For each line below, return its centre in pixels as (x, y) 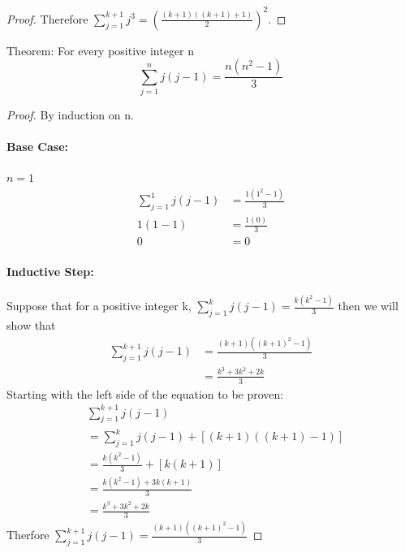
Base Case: (38, 147)
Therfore (28, 535)
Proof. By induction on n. (70, 114)
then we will (368, 306)
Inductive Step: (50, 271)
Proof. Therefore (47, 18)
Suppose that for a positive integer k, (99, 306)
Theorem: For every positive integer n (101, 50)
